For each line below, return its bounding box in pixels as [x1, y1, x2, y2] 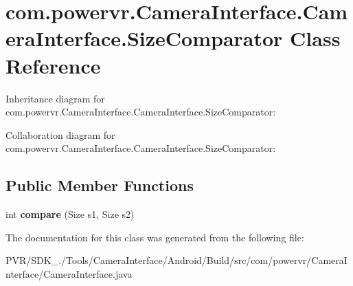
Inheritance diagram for [5, 91, 105, 105]
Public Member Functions [5, 175, 194, 196]
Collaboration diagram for [5, 127, 115, 142]
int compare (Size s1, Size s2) [5, 207, 135, 221]
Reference [5, 51, 101, 79]
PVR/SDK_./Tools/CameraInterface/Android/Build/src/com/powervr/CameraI [5, 253, 348, 267]
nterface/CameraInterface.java [5, 266, 133, 280]
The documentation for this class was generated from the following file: [5, 230, 304, 244]
